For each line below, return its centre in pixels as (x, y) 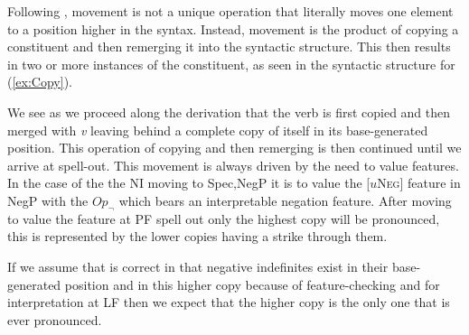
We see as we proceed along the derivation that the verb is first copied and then (229, 112)
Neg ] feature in (419, 183)
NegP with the (48, 200)
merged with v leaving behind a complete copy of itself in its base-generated (218, 130)
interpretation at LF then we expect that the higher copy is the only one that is (229, 302)
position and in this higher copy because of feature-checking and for (252, 284)
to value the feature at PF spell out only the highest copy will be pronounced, (224, 218)
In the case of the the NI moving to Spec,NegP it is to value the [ (189, 183)
